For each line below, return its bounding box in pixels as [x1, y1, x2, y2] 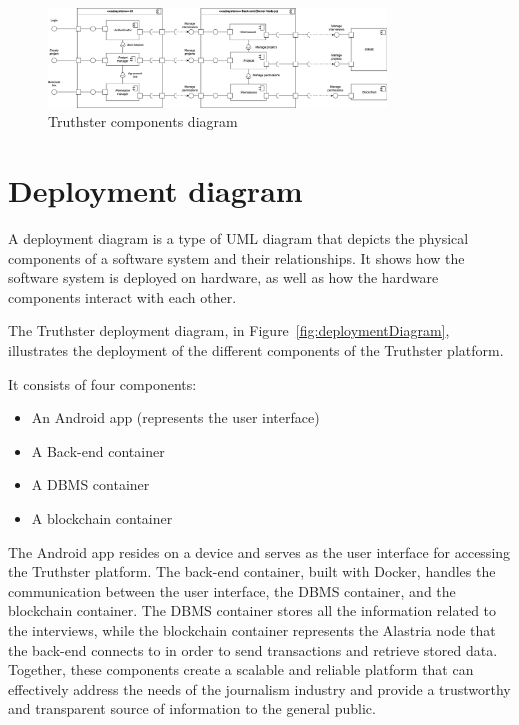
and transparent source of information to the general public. [8, 698, 376, 719]
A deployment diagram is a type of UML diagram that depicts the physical [8, 228, 469, 248]
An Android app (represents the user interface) [31, 407, 320, 428]
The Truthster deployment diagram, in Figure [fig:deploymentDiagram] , [8, 320, 450, 341]
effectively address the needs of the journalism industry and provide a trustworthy [8, 678, 511, 699]
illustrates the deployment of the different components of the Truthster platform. [8, 339, 504, 360]
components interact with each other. [8, 286, 237, 307]
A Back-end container [31, 440, 165, 461]
